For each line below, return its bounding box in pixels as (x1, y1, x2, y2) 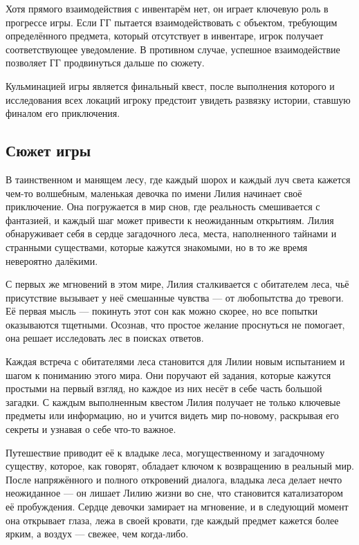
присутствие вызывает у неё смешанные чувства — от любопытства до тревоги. (6, 290, 344, 304)
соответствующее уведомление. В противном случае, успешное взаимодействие (6, 41, 340, 56)
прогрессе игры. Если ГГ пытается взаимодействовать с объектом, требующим (6, 15, 338, 29)
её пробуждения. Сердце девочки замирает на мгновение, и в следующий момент (6, 499, 349, 514)
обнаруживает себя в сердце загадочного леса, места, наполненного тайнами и (6, 226, 337, 241)
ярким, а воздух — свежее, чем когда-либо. (6, 526, 189, 541)
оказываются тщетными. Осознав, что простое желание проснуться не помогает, (6, 317, 345, 331)
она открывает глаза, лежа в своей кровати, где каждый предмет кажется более (6, 512, 339, 527)
